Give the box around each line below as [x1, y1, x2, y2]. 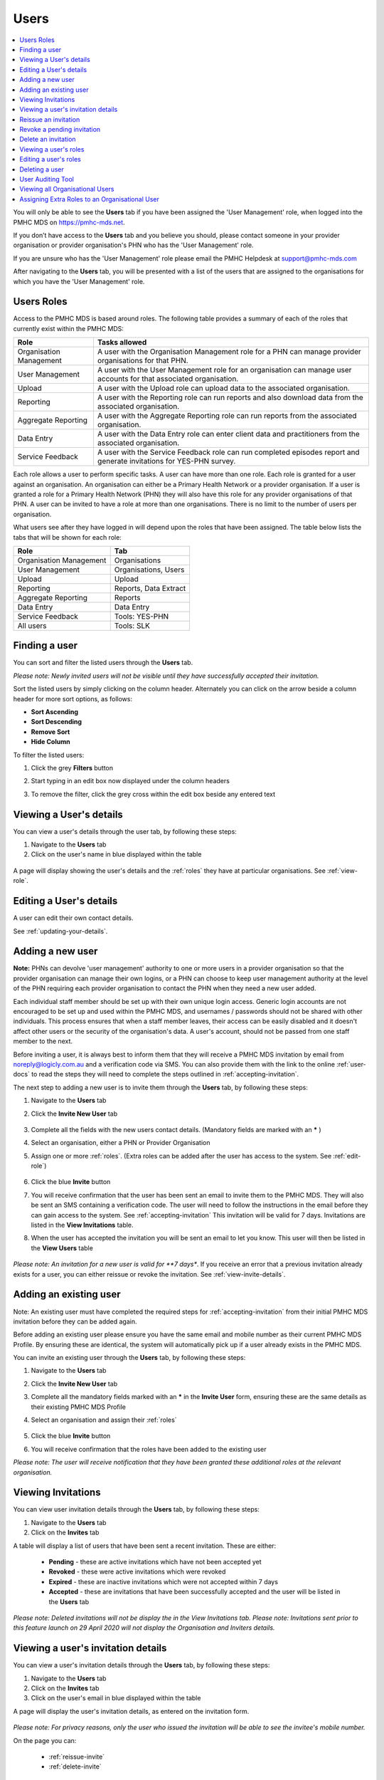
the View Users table [31, 1243, 94, 1252]
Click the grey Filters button [31, 763, 114, 772]
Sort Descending [31, 718, 82, 726]
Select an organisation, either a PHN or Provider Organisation [31, 1138, 210, 1147]
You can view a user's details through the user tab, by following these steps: [13, 827, 238, 836]
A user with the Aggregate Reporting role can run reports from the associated [97, 411, 357, 421]
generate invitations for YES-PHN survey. [97, 456, 236, 466]
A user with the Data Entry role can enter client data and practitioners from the [97, 429, 360, 439]
